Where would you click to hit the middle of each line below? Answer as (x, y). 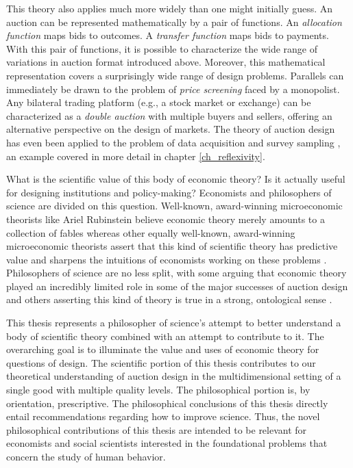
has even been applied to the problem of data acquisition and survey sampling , (173, 142)
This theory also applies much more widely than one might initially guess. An (170, 8)
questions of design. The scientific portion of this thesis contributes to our (161, 362)
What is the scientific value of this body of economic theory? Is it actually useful (176, 179)
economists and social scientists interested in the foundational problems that (167, 443)
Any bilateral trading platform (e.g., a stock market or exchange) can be (159, 102)
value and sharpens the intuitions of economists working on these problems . (167, 259)
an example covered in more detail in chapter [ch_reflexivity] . (136, 156)
